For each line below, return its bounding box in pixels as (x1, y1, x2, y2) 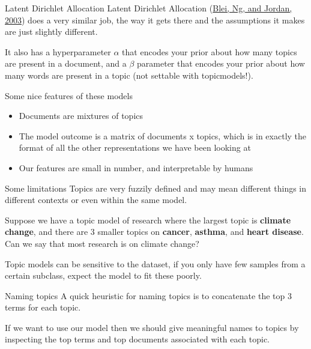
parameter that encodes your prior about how (137, 57, 305, 70)
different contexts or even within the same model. (5, 193, 187, 206)
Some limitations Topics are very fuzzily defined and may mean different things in (5, 181, 307, 194)
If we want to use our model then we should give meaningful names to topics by (5, 321, 299, 333)
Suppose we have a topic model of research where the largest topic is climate (5, 213, 291, 226)
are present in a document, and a (5, 57, 127, 70)
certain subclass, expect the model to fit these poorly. (5, 269, 202, 282)
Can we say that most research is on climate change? (5, 237, 199, 249)
